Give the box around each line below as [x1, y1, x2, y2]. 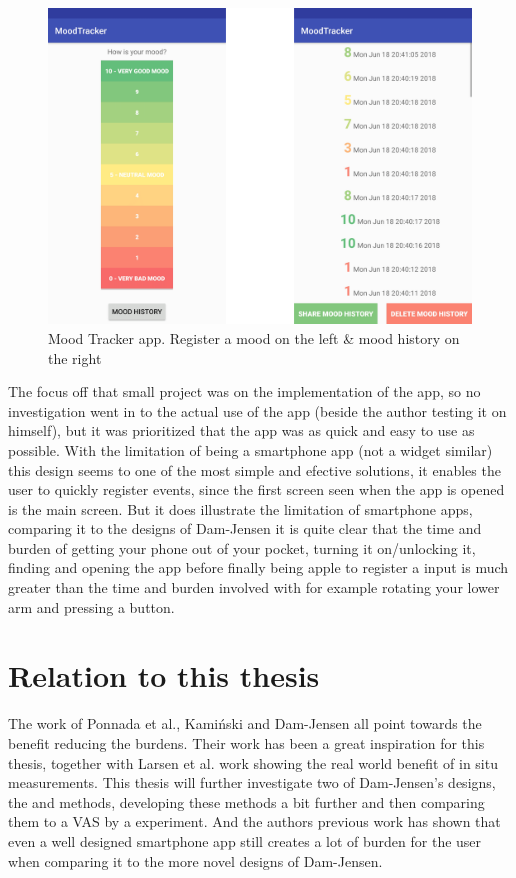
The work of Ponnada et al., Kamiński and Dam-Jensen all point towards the [8, 713, 482, 734]
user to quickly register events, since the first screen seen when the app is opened [8, 479, 505, 500]
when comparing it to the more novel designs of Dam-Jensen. [8, 850, 383, 871]
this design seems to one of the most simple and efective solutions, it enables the [8, 459, 501, 480]
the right [48, 347, 102, 368]
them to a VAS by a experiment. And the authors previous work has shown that [8, 811, 501, 832]
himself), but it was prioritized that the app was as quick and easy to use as [8, 420, 475, 441]
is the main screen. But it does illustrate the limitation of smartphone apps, [8, 498, 473, 519]
